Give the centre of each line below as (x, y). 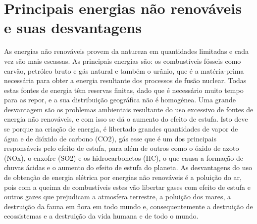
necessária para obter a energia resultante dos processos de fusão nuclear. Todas (125, 80)
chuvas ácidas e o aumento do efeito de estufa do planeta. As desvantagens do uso (128, 167)
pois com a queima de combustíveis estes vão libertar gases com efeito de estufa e (127, 187)
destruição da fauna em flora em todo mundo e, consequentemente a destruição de (128, 206)
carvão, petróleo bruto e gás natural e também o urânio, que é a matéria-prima (124, 70)
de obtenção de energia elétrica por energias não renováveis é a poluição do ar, (123, 177)
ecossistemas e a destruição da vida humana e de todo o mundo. (101, 216)
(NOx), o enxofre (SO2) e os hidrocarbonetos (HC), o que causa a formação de (124, 157)
